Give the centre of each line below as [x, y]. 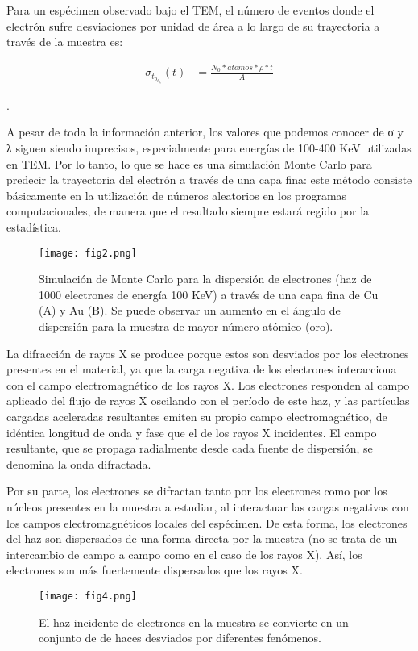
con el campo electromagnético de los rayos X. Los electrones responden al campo [208, 384]
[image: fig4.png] [88, 596]
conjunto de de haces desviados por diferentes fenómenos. [180, 638]
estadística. [34, 226]
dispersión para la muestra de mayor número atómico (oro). [186, 325]
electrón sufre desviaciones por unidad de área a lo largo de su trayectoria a [193, 25]
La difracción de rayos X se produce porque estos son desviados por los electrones [208, 353]
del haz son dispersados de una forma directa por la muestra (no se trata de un [202, 538]
